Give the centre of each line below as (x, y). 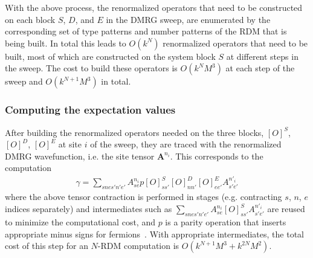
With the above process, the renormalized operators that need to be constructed (154, 7)
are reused (286, 209)
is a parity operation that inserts (226, 222)
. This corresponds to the (217, 156)
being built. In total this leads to (66, 43)
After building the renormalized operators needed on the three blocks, (134, 132)
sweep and (24, 81)
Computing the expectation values (90, 110)
